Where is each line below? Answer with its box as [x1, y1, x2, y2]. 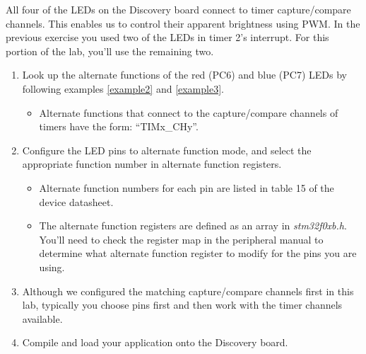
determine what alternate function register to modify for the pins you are [39, 246, 357, 261]
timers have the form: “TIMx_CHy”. [39, 119, 199, 134]
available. [22, 311, 63, 326]
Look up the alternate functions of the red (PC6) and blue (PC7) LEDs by [22, 67, 347, 82]
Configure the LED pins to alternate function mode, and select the [22, 142, 312, 157]
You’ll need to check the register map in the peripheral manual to [39, 232, 324, 246]
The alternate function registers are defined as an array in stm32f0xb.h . [39, 218, 347, 233]
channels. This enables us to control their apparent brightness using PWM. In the [6, 16, 360, 30]
